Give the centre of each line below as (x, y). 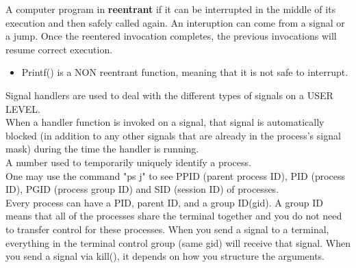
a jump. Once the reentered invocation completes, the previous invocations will (171, 36)
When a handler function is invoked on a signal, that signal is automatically (165, 122)
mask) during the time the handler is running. (102, 149)
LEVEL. (23, 108)
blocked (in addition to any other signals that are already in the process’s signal (173, 135)
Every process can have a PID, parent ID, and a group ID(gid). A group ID (164, 202)
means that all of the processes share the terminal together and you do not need (174, 216)
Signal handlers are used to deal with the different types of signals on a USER (169, 95)
